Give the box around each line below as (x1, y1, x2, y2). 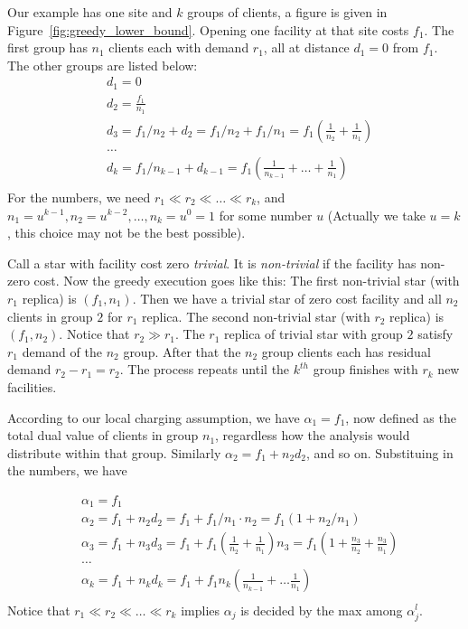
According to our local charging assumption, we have (7, 408, 300, 427)
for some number (219, 205, 313, 224)
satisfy (417, 324, 454, 343)
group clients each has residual (261, 342, 431, 361)
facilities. (7, 377, 57, 396)
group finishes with (313, 360, 418, 379)
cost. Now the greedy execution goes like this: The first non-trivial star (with (33, 271, 460, 290)
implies (181, 600, 220, 619)
